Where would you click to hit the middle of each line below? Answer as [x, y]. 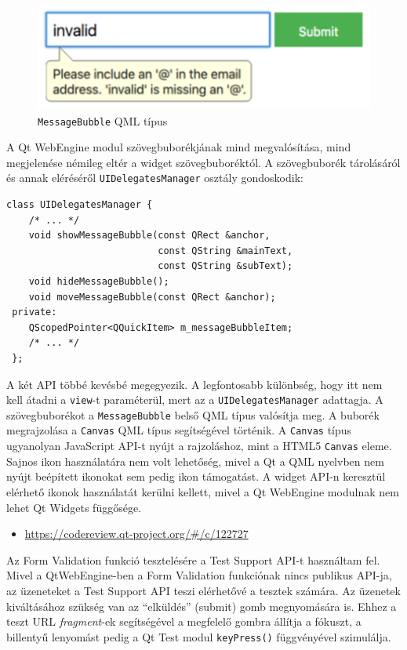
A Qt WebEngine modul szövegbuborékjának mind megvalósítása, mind [179, 147]
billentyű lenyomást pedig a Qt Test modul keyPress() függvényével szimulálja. [199, 636]
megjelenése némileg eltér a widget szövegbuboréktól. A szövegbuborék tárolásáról [203, 162]
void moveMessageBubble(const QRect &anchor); [152, 297]
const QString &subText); [225, 266]
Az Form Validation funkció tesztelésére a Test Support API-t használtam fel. [193, 559]
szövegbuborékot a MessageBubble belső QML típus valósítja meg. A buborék [193, 414]
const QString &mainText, [225, 251]
